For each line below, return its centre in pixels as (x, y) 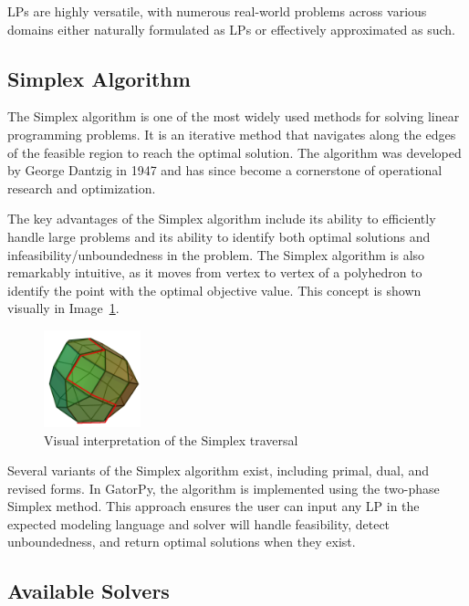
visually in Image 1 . (63, 308)
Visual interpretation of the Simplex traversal (171, 439)
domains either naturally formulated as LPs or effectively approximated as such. (231, 29)
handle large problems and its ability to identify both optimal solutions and (219, 236)
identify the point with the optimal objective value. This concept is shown (214, 290)
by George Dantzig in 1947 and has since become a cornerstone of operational (225, 170)
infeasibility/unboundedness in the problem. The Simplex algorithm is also (216, 254)
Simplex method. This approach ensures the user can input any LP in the (214, 506)
